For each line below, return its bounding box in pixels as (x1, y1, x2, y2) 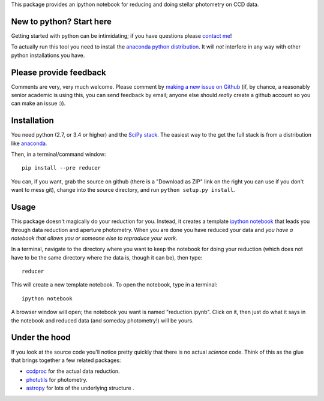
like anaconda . (11, 140, 47, 147)
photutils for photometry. (26, 376, 88, 383)
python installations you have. (11, 52, 85, 59)
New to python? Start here (11, 16, 112, 26)
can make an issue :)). (11, 100, 66, 107)
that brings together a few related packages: (11, 357, 121, 364)
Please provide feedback (11, 67, 106, 77)
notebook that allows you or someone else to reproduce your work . (11, 234, 178, 242)
